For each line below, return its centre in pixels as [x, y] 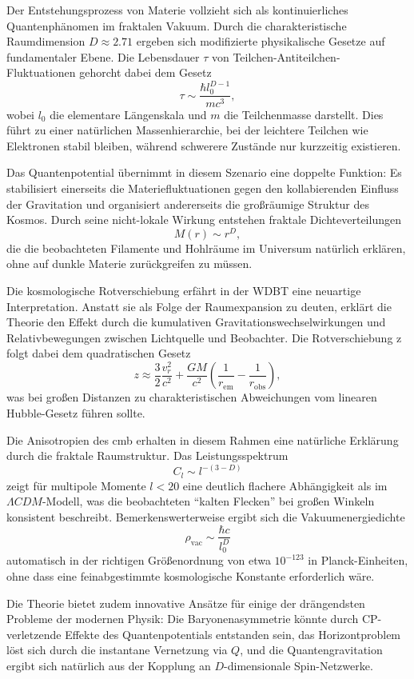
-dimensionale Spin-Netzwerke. [299, 665]
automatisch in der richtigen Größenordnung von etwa [139, 560]
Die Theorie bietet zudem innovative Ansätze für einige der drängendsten [186, 603]
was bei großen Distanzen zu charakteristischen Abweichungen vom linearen [192, 397]
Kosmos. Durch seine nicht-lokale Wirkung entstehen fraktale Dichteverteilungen [204, 220]
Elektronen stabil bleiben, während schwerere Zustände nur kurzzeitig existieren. [204, 145]
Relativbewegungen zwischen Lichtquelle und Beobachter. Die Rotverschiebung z [204, 337]
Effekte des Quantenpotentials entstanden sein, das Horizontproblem [233, 634]
